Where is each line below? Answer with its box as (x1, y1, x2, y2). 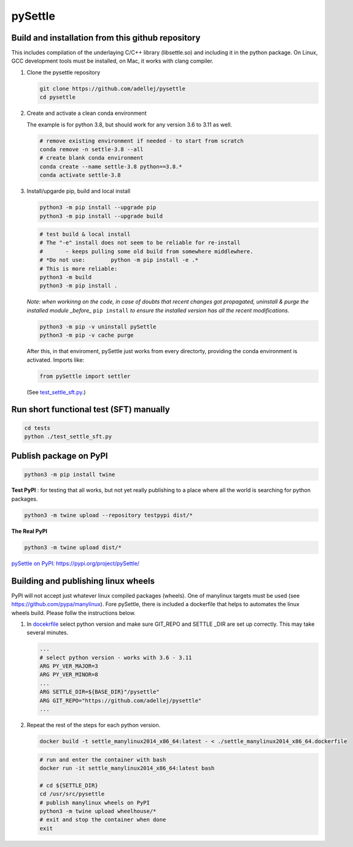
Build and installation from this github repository (11, 33, 201, 43)
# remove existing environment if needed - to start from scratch (39, 137, 244, 144)
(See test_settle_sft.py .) (26, 388, 86, 396)
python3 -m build (39, 274, 92, 281)
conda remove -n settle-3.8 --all (39, 146, 144, 153)
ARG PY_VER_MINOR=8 (39, 671, 98, 678)
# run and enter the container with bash (39, 756, 166, 763)
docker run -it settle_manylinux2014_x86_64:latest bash (39, 765, 215, 771)
